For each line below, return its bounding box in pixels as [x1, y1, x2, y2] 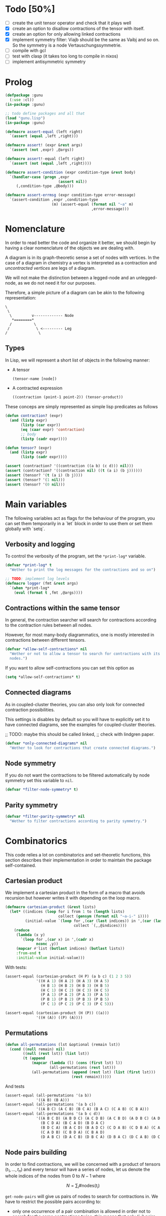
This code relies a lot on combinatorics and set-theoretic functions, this [5, 851, 151, 857]
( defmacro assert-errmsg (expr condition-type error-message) [5, 192, 136, 198]
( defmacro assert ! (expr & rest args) [5, 143, 83, 148]
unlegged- [135, 274, 158, 281]
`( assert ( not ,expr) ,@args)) [9, 147, 74, 152]
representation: [5, 295, 36, 301]
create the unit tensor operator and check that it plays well [12, 20, 131, 26]
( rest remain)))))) [71, 1074, 112, 1079]
